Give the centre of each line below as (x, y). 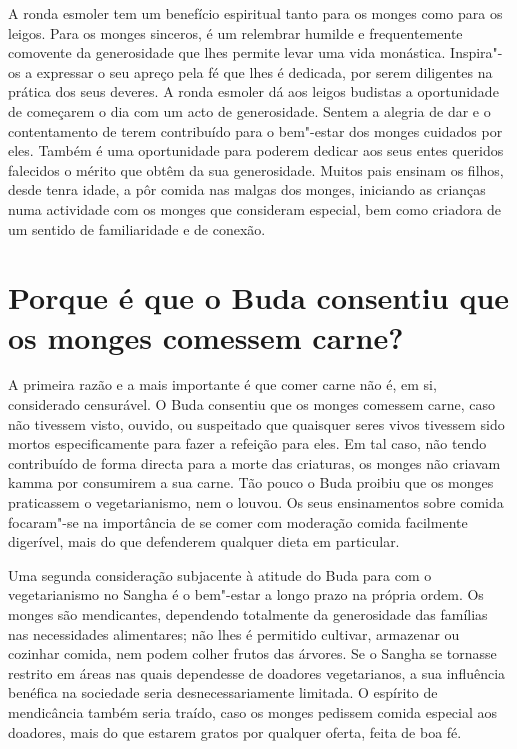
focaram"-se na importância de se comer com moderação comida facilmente (238, 521)
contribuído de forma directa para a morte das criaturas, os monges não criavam (254, 462)
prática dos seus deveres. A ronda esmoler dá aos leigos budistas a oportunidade (253, 91)
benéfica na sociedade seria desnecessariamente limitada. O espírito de (223, 692)
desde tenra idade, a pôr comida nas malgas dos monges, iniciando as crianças (247, 189)
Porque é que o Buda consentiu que (259, 297)
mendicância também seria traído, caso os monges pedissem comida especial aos (253, 711)
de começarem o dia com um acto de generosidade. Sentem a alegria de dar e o (249, 110)
